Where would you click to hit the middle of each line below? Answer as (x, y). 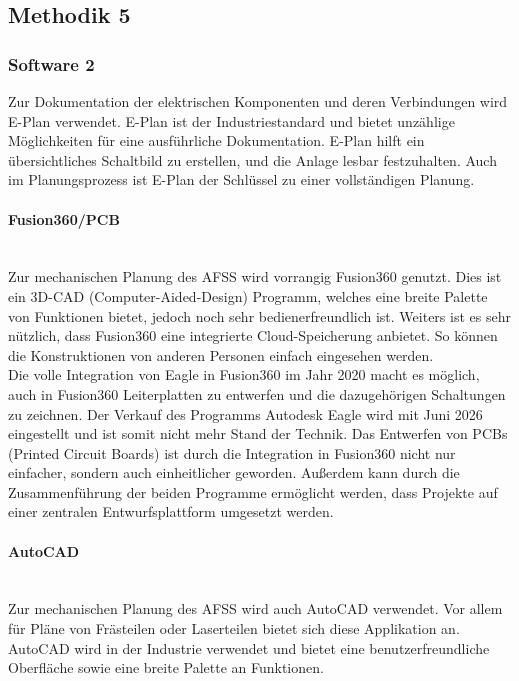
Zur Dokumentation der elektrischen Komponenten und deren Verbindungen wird (258, 101)
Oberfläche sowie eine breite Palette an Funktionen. (166, 667)
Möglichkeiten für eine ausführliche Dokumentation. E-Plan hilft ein (216, 140)
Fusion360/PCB (64, 218)
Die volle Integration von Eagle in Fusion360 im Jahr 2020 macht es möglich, (244, 374)
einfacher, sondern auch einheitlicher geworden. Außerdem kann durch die (234, 472)
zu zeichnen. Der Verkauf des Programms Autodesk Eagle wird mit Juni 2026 (245, 413)
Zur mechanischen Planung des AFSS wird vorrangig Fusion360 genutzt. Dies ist (255, 276)
